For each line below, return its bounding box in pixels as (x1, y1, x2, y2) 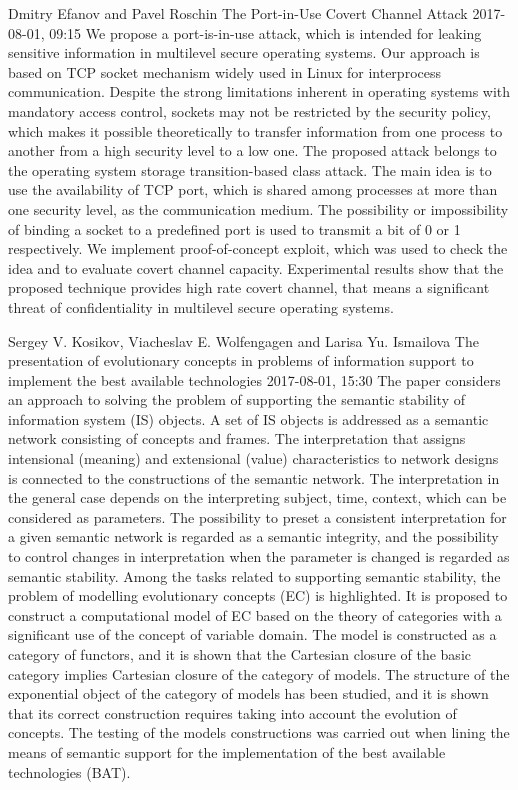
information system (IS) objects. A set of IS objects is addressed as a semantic (8, 408, 489, 429)
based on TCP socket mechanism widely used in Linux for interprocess (8, 61, 441, 82)
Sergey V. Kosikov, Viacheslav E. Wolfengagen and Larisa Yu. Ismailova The (8, 330, 479, 351)
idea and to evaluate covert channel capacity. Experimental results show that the (8, 257, 504, 278)
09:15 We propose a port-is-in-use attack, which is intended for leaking (49, 22, 482, 43)
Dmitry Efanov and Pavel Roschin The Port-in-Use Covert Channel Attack (8, 3, 468, 23)
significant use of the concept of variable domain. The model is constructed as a (8, 624, 497, 645)
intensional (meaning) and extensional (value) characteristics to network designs (8, 448, 499, 469)
